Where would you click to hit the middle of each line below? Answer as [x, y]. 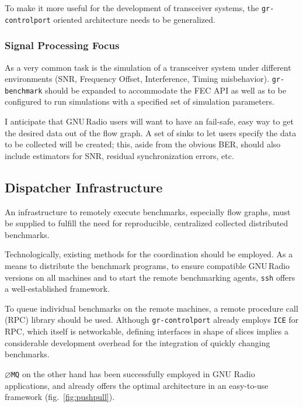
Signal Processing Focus [62, 45]
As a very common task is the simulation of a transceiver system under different [148, 67]
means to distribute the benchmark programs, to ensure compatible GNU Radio [147, 265]
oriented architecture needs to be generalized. [134, 19]
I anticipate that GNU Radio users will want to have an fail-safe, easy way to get [149, 121]
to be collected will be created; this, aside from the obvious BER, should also [143, 144]
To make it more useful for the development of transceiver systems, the [132, 8]
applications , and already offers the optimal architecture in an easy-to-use [137, 385]
